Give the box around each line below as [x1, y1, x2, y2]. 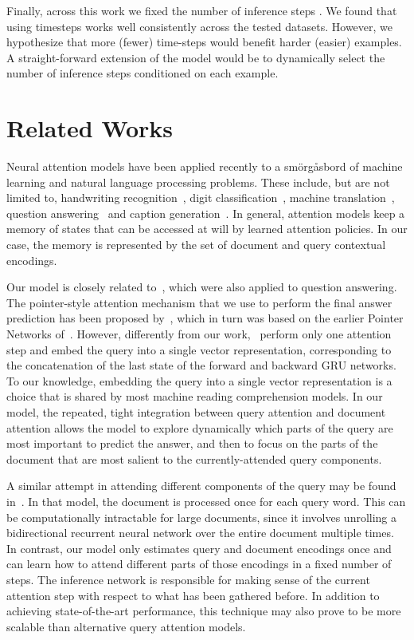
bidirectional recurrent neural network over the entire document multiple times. [6, 524, 394, 541]
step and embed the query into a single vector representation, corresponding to [6, 341, 392, 358]
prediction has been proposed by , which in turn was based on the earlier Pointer [6, 310, 404, 326]
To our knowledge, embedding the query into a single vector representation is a [6, 372, 393, 389]
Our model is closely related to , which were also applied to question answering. [6, 279, 397, 295]
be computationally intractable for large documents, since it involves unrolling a [6, 508, 397, 525]
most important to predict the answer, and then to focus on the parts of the [6, 435, 378, 452]
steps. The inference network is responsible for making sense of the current [6, 571, 370, 587]
